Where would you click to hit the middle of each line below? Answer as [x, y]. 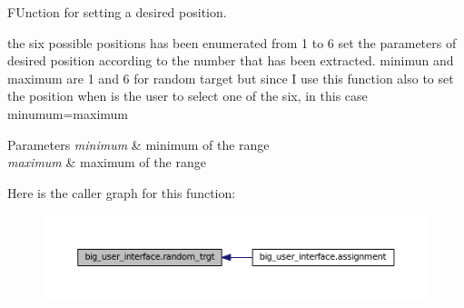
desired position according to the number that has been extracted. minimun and [231, 60]
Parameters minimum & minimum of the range [138, 144]
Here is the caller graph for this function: [122, 192]
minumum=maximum [68, 113]
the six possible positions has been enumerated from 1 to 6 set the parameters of [232, 42]
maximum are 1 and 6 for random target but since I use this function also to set [231, 78]
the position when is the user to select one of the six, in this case [188, 96]
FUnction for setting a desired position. [117, 12]
